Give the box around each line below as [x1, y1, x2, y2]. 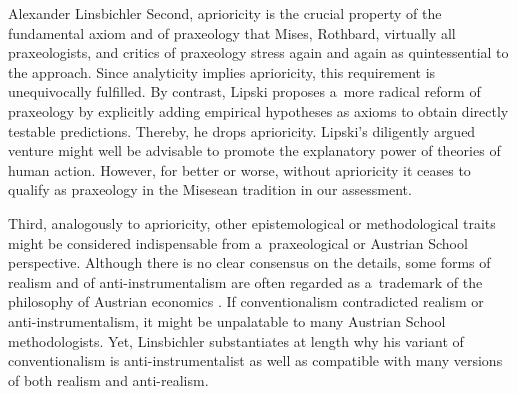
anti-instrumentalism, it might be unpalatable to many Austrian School [8, 310, 446, 331]
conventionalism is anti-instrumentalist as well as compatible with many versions [8, 350, 503, 371]
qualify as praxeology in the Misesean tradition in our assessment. [8, 179, 412, 200]
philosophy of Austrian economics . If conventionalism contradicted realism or [8, 291, 484, 312]
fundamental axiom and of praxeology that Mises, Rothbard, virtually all [8, 22, 456, 43]
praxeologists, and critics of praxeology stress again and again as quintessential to [8, 42, 509, 63]
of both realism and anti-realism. [8, 369, 209, 390]
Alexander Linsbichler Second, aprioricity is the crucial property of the [8, 3, 442, 23]
